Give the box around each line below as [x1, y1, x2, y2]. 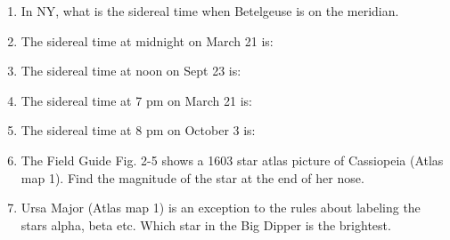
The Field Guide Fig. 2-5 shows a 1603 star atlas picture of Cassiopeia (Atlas [20, 150, 444, 169]
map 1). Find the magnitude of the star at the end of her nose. [20, 168, 364, 187]
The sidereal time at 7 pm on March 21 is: [20, 91, 252, 109]
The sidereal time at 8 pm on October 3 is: [20, 121, 256, 140]
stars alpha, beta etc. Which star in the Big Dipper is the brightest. [20, 215, 391, 234]
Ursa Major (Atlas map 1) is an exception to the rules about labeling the [20, 198, 421, 217]
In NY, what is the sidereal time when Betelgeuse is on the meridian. [20, 2, 399, 20]
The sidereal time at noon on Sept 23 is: [20, 61, 241, 80]
